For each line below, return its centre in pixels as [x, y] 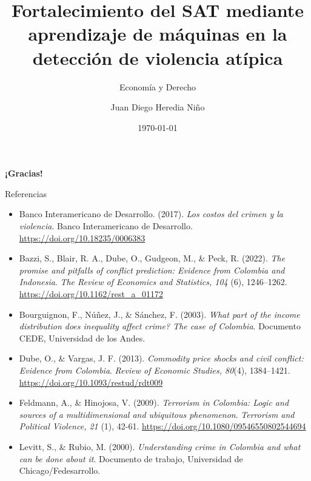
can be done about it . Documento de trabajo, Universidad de [131, 458]
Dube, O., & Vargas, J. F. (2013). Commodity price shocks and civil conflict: [161, 358]
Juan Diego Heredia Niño [158, 107]
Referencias [26, 193]
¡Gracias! [24, 173]
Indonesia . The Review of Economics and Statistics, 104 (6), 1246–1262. [153, 282]
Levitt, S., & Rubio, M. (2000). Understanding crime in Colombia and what [160, 446]
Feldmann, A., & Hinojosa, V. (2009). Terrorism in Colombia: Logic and [154, 402]
